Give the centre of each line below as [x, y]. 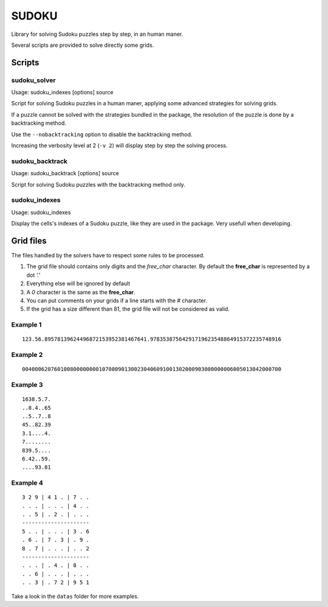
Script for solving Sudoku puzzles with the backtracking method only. [98, 184]
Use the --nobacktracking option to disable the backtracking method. [102, 134]
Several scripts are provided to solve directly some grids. [83, 45]
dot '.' [33, 275]
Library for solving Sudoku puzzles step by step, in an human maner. [97, 34]
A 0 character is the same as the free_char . [81, 292]
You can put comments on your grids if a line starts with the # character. [117, 300]
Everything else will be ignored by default [78, 283]
